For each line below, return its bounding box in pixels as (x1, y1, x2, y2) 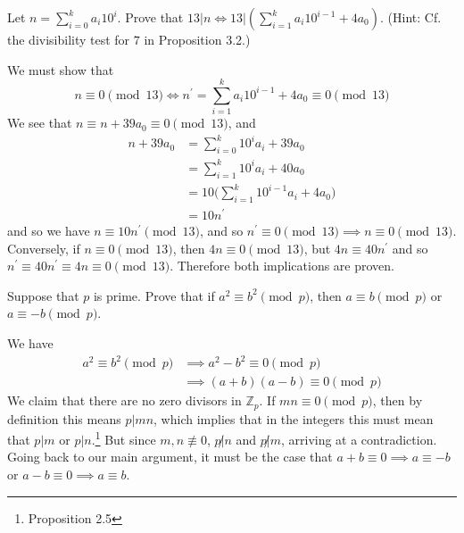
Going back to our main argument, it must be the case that (7, 447, 333, 466)
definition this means (7, 409, 121, 428)
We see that (7, 113, 72, 132)
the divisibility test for (7, 30, 130, 48)
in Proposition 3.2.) (144, 30, 251, 48)
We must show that (7, 60, 114, 79)
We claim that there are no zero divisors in (7, 391, 242, 410)
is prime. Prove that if (93, 286, 215, 304)
